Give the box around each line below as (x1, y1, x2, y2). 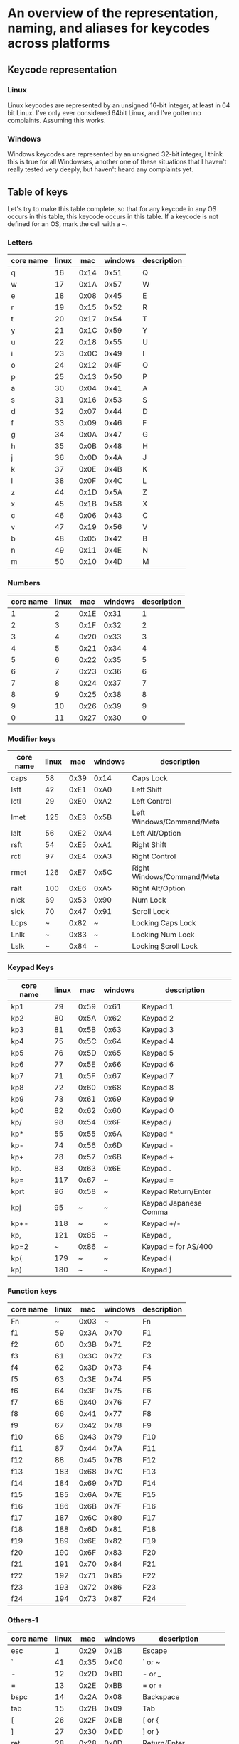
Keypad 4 (142, 1036, 174, 1046)
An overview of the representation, (7, 5, 218, 21)
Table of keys (7, 186, 68, 198)
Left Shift (132, 785, 162, 794)
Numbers (7, 578, 41, 588)
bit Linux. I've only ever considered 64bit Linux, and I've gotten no (7, 108, 201, 117)
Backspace (142, 1691, 180, 1701)
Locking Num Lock (132, 930, 195, 940)
